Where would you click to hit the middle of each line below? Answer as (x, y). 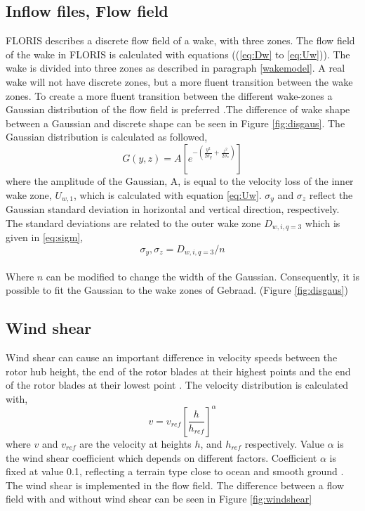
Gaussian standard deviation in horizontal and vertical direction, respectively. (173, 209)
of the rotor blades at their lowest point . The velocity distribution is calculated (177, 385)
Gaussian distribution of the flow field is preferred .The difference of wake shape (178, 109)
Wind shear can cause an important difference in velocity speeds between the (172, 357)
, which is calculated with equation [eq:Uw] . (168, 194)
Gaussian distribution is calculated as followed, (107, 137)
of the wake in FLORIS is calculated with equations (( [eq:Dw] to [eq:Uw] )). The (178, 54)
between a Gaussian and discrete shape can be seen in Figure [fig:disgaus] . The (175, 123)
